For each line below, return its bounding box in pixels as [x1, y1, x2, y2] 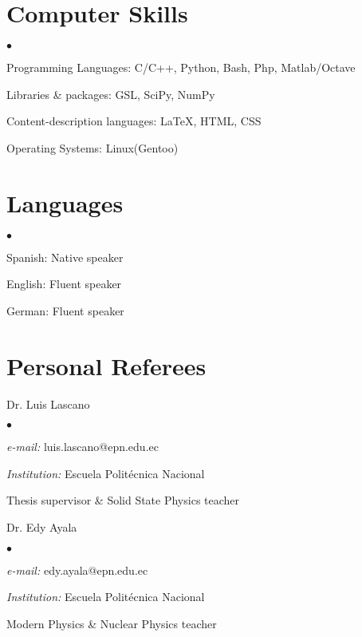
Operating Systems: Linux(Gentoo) [6, 139, 179, 156]
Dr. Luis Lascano [6, 395, 90, 412]
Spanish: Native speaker [6, 248, 124, 265]
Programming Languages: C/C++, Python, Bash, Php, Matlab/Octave [6, 59, 356, 76]
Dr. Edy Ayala [6, 518, 77, 535]
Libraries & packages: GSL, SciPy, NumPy [6, 85, 215, 102]
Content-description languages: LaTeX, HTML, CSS [6, 113, 262, 129]
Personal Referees [6, 349, 207, 382]
